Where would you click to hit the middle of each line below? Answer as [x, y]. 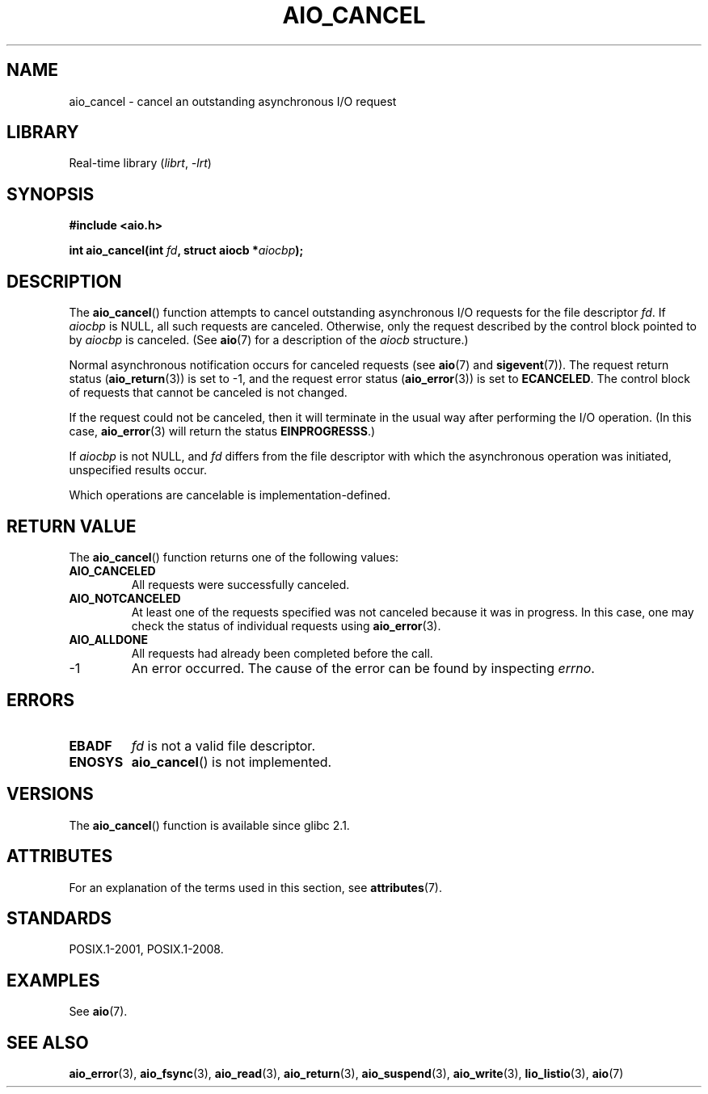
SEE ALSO [48, 1042]
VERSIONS [50, 794]
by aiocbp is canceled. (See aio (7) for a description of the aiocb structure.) [269, 340]
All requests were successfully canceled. [240, 584]
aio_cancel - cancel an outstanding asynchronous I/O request [233, 101]
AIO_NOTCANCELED [125, 598]
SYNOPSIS [51, 194]
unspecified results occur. [138, 470]
